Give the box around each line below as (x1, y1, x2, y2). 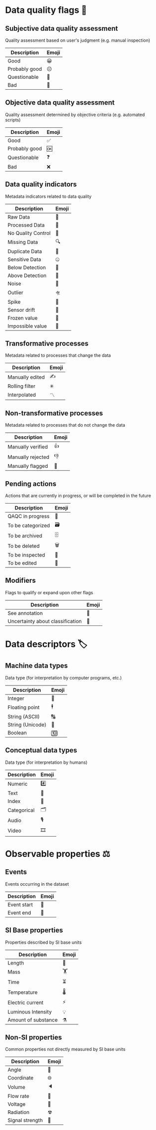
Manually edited (7, 374, 45, 381)
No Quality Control (7, 229, 51, 236)
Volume (7, 1083, 26, 1090)
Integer (7, 695, 25, 702)
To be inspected (7, 552, 46, 559)
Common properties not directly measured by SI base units (5, 1046, 126, 1052)
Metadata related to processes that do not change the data (5, 422, 125, 428)
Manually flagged (7, 463, 48, 470)
